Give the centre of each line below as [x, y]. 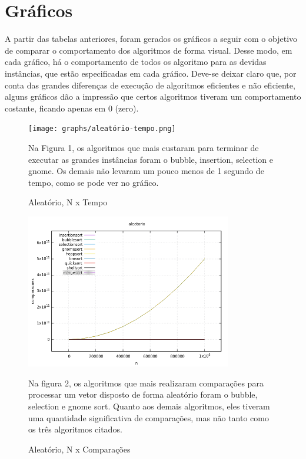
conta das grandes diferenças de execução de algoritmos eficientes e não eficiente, [150, 85]
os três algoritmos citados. [75, 429]
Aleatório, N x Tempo [68, 202]
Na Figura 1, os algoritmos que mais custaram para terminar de [144, 147]
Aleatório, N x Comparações [79, 449]
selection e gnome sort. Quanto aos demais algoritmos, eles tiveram [149, 406]
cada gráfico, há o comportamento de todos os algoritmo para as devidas [136, 62]
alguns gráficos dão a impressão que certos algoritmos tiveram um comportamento [153, 96]
